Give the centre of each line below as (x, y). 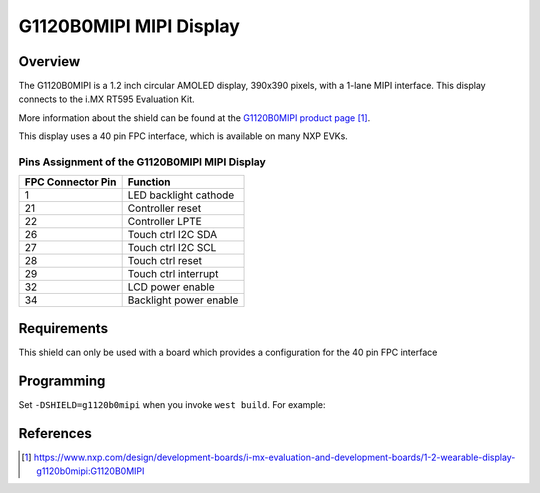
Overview (49, 61)
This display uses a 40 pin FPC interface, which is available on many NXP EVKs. (183, 136)
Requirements (63, 328)
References (55, 433)
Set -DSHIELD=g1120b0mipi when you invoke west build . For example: (172, 404)
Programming (62, 380)
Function (149, 182)
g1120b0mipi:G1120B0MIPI (90, 471)
